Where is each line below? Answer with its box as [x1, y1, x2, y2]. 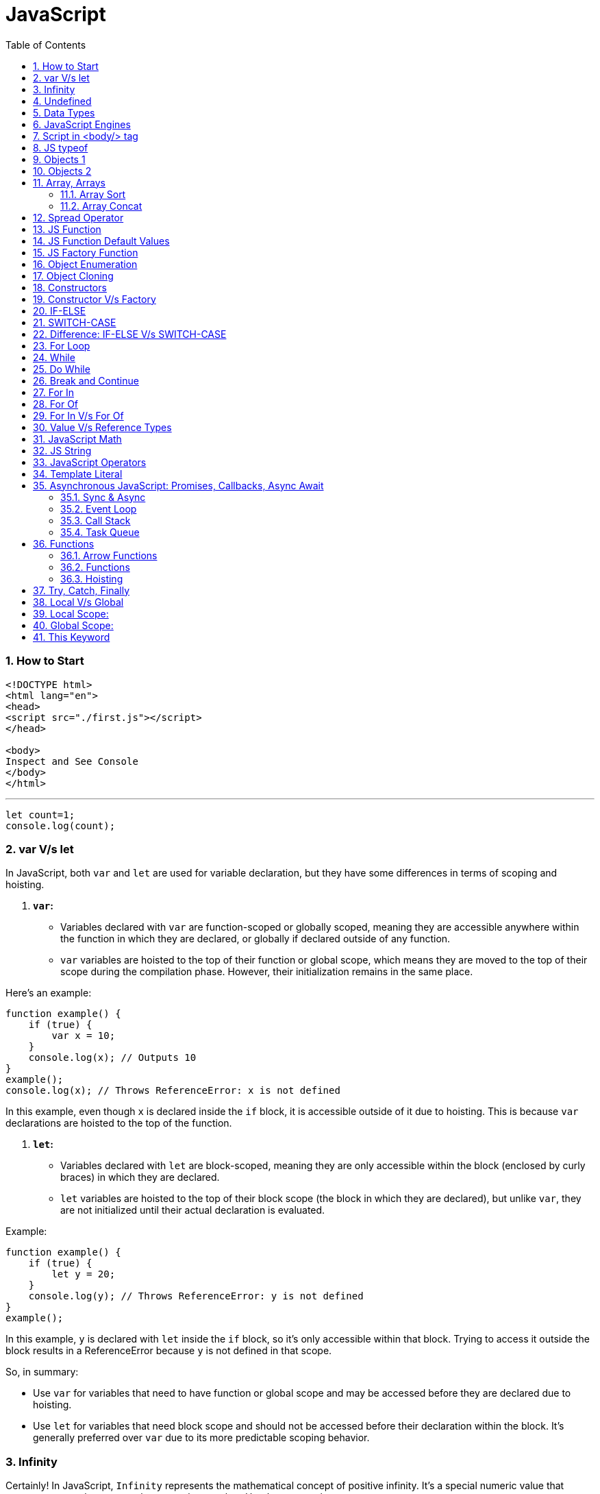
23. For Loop [33, 339, 90, 352]
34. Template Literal [33, 467, 123, 480]
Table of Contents [5, 38, 86, 51]
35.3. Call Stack [60, 514, 131, 526]
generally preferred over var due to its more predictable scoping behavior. [33, 1432, 370, 1444]
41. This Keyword [33, 630, 110, 643]
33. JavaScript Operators [33, 456, 147, 468]
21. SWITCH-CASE [33, 316, 116, 328]
